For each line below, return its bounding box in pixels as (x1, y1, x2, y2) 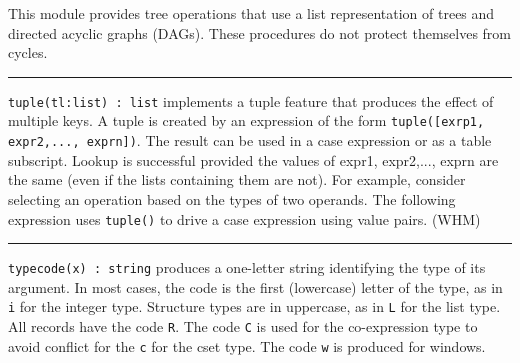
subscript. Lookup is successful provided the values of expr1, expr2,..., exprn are (8, 149, 499, 170)
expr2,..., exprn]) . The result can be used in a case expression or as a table (8, 130, 492, 151)
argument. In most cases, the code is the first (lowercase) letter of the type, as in (8, 276, 503, 297)
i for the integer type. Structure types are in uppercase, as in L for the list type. (8, 296, 501, 317)
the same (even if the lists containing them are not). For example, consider (8, 169, 466, 190)
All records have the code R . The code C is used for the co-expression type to (8, 316, 478, 337)
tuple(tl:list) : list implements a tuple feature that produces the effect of (8, 90, 494, 111)
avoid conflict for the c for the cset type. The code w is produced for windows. (8, 335, 486, 356)
